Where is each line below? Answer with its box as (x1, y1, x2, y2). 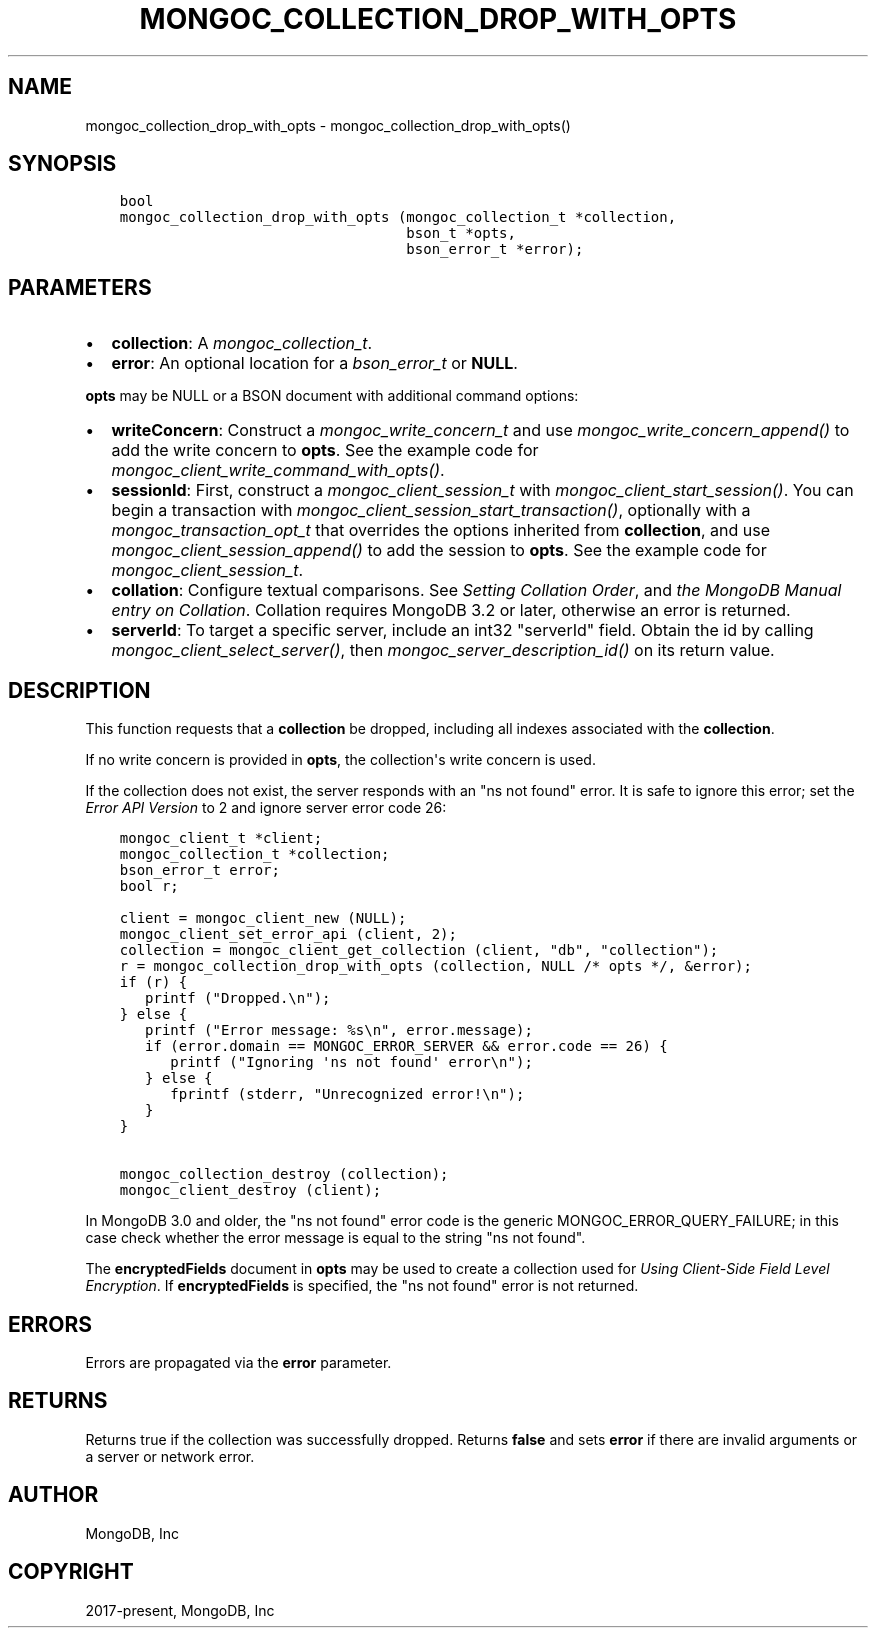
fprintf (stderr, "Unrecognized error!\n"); (170, 1086, 525, 1103)
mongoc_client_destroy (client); (119, 1182, 382, 1199)
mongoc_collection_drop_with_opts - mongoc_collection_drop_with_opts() (85, 116, 571, 134)
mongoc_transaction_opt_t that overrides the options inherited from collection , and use (111, 520, 771, 541)
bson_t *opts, (406, 225, 516, 242)
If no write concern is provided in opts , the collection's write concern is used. (85, 751, 596, 769)
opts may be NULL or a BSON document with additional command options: (85, 387, 579, 405)
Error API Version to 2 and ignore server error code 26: (85, 799, 447, 817)
